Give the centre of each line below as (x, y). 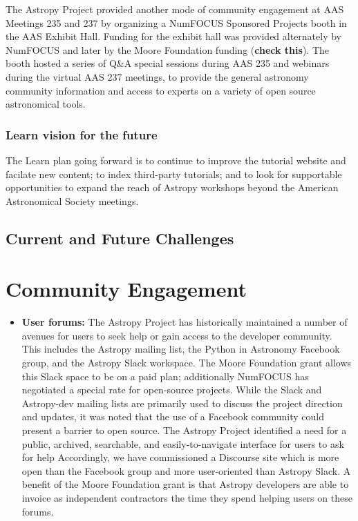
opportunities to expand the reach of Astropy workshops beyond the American (172, 187)
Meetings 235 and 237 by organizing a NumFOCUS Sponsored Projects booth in (176, 22)
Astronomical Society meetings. (72, 200)
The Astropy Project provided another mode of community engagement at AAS (175, 9)
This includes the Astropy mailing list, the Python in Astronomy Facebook (181, 349)
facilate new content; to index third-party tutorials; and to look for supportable (174, 174)
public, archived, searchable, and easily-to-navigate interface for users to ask (183, 443)
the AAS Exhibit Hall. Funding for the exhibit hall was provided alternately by (174, 36)
